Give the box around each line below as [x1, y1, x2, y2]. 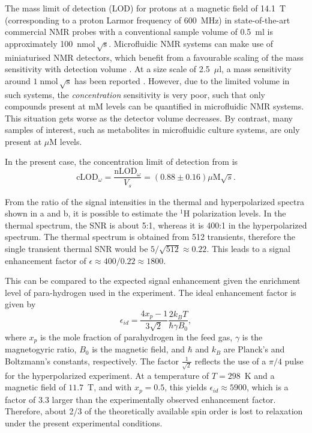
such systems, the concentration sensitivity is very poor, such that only [5, 88, 265, 100]
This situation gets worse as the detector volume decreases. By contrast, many [5, 111, 293, 124]
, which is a [246, 381, 289, 393]
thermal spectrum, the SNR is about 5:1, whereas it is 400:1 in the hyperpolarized [5, 218, 307, 231]
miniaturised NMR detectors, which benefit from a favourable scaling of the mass [5, 51, 304, 63]
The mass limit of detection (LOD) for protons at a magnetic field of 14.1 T [5, 2, 286, 14]
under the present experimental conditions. [5, 416, 163, 429]
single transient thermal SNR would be [5, 242, 148, 254]
